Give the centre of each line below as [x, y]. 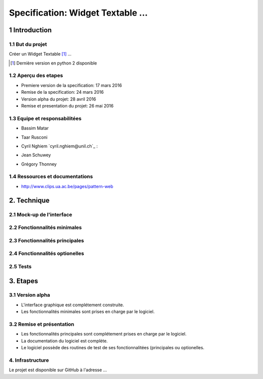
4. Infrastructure [29, 360]
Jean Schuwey [36, 155]
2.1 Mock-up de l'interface [41, 214]
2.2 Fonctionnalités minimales [46, 228]
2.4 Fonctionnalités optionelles [47, 253]
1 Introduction [30, 30]
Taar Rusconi [34, 137]
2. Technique [29, 200]
